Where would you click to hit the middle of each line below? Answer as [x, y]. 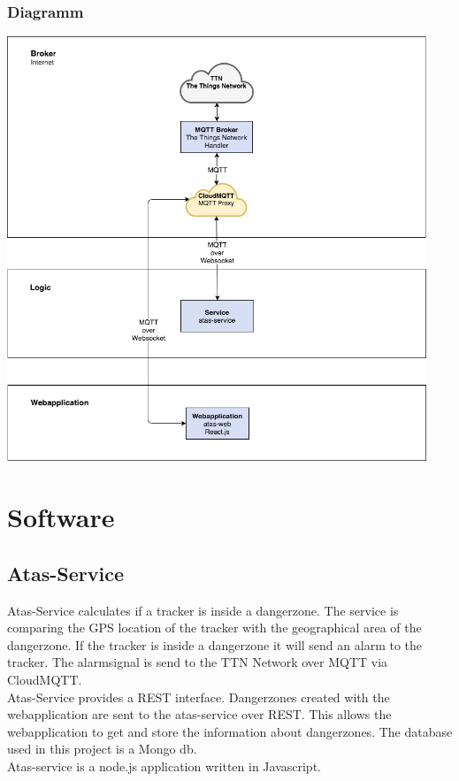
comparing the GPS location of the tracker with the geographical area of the [214, 628]
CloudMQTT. [45, 680]
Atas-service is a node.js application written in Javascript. [164, 766]
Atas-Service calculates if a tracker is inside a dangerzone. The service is [203, 610]
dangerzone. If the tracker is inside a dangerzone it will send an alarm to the [215, 644]
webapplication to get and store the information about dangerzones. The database [230, 731]
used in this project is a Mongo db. [102, 749]
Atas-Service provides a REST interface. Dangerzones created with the [199, 697]
